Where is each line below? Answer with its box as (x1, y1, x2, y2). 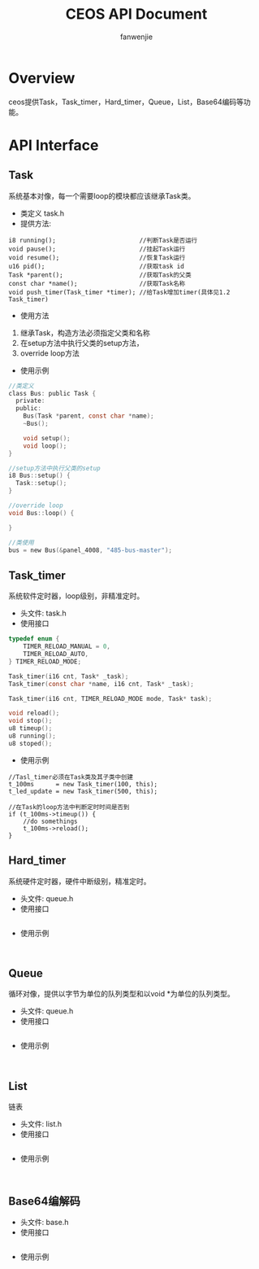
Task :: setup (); (15, 479, 67, 488)
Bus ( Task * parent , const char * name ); (23, 412, 154, 420)
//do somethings (23, 817, 79, 825)
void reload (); (8, 709, 60, 717)
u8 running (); (8, 732, 57, 740)
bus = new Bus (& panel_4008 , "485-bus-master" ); (8, 546, 173, 554)
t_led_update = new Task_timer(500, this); (8, 787, 158, 795)
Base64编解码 (8, 1194, 81, 1208)
